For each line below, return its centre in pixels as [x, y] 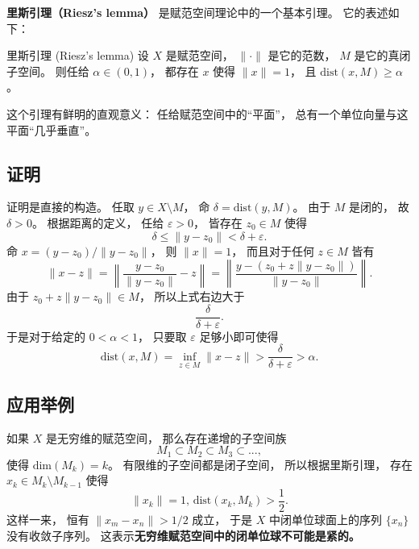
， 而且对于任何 [273, 250]
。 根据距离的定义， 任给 [98, 222]
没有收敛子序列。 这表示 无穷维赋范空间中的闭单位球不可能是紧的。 [183, 535]
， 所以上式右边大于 [192, 296]
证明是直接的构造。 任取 [71, 207]
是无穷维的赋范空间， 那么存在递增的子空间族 [166, 437]
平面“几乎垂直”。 [52, 129]
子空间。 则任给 [48, 71]
